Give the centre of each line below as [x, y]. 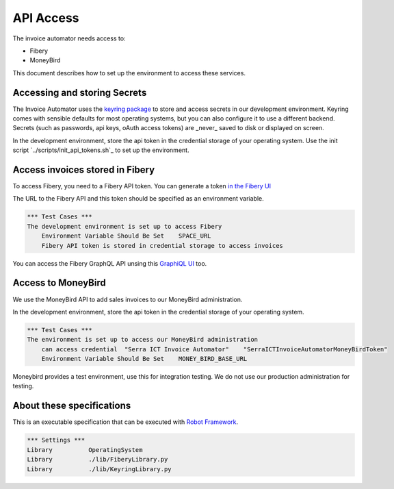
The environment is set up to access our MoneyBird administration [143, 340]
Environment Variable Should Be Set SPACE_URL [126, 236]
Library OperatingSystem [85, 450]
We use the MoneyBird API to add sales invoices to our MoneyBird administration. [128, 299]
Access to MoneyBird [59, 283]
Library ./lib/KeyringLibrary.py [99, 469]
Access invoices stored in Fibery [84, 170]
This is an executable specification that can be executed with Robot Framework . [126, 422]
